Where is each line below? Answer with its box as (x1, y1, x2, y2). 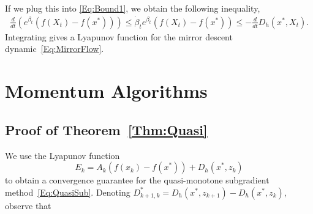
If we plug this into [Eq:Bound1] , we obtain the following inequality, (5, 2, 260, 14)
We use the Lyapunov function (5, 149, 120, 161)
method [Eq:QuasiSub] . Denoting (5, 185, 130, 198)
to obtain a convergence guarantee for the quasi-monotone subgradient (5, 174, 270, 186)
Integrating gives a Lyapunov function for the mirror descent (5, 30, 233, 43)
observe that (5, 199, 51, 212)
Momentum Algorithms (5, 78, 208, 103)
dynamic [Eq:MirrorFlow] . (5, 42, 104, 55)
